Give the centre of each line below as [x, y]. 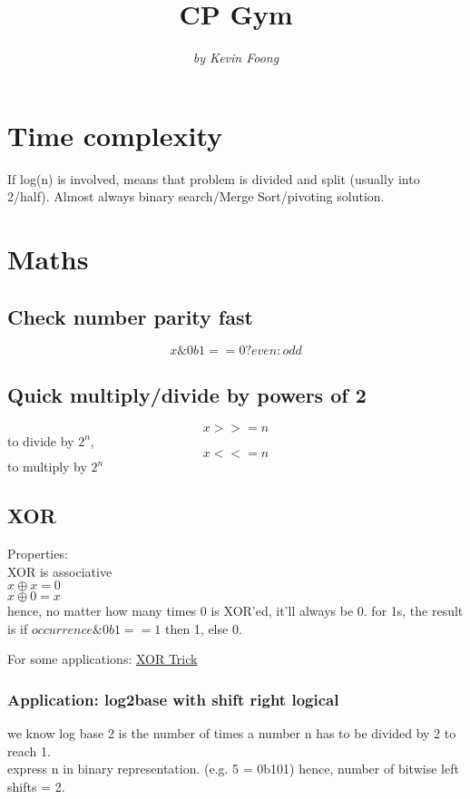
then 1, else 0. [203, 628]
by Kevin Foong [236, 58]
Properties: [38, 554]
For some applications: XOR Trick [103, 659]
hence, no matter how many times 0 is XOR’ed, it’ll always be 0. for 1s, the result [235, 611]
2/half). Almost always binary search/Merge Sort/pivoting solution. [196, 196]
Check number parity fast [130, 316]
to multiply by [47, 467]
